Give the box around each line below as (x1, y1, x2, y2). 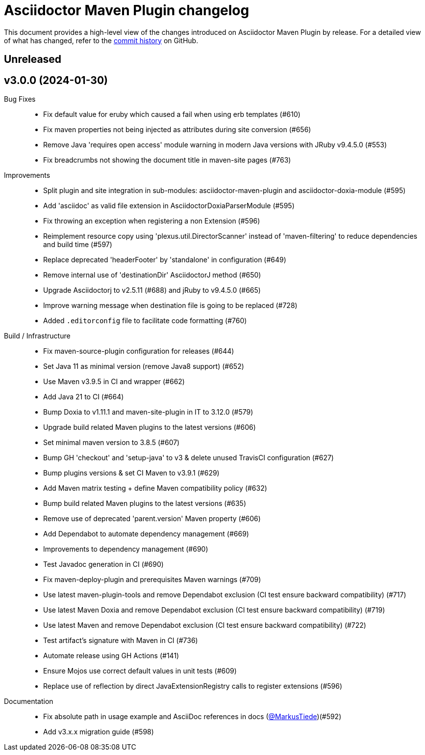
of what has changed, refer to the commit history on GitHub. (4, 36, 199, 45)
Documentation (4, 697, 53, 706)
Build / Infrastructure (4, 332, 71, 340)
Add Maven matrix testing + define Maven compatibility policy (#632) (43, 484, 267, 493)
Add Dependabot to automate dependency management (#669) (43, 530, 249, 538)
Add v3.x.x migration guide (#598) (43, 727, 154, 736)
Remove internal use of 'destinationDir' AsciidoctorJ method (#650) (43, 271, 261, 280)
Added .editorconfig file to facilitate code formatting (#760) (43, 316, 247, 325)
